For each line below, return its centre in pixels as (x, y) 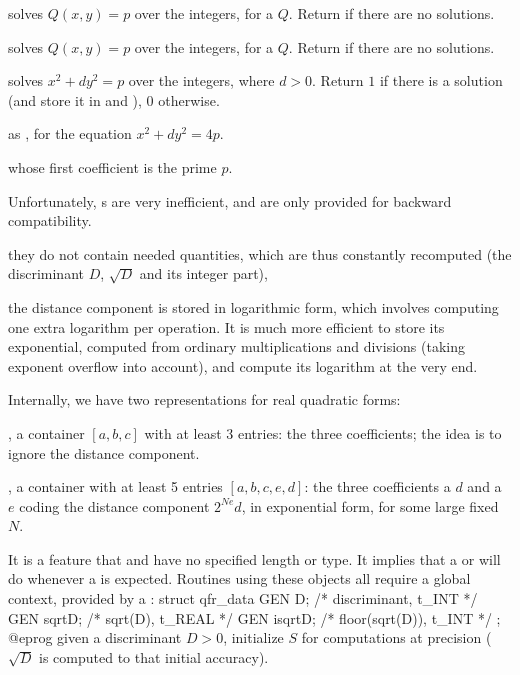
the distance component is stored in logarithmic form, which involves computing (253, 306)
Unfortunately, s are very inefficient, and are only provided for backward (230, 200)
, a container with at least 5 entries (115, 486)
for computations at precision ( (396, 637)
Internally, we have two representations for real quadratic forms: (204, 399)
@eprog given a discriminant (95, 637)
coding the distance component (114, 505)
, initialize (253, 637)
